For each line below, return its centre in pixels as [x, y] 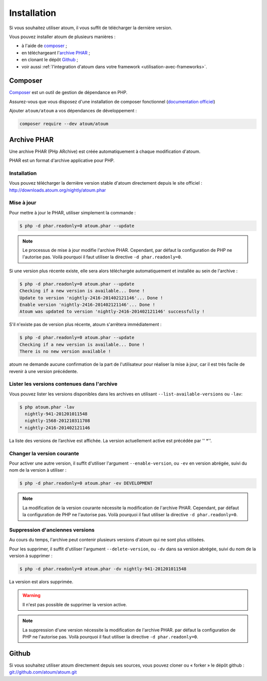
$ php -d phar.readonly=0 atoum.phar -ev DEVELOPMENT [86, 483]
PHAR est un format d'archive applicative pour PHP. [62, 160]
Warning [31, 595]
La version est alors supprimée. [41, 582]
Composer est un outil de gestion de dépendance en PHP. [68, 93]
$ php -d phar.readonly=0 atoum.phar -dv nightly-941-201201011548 [103, 569]
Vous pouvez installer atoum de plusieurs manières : [62, 37]
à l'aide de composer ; [44, 46]
